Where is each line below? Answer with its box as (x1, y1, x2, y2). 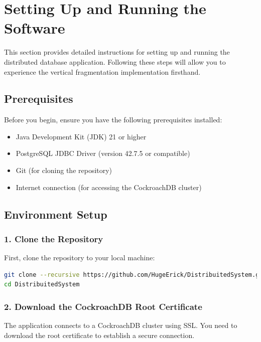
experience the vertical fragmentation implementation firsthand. (4, 66, 201, 77)
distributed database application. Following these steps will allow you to (4, 56, 226, 67)
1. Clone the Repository (4, 232, 103, 245)
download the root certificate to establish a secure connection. (4, 329, 195, 340)
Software (4, 18, 65, 38)
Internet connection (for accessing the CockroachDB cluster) (16, 182, 202, 192)
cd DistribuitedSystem (4, 281, 80, 288)
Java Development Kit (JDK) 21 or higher (16, 131, 147, 141)
